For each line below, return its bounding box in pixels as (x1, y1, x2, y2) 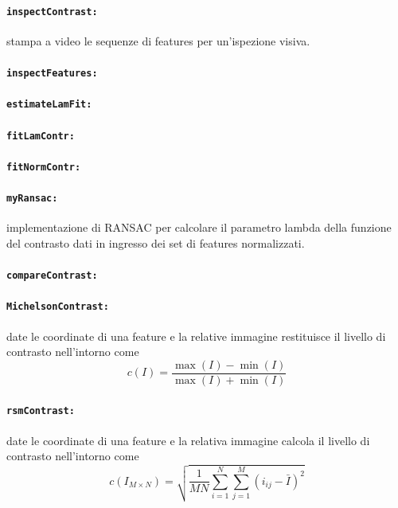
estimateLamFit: (6, 99, 92, 111)
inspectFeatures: (6, 68, 98, 80)
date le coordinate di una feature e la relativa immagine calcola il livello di (6, 432, 370, 448)
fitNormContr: (6, 161, 81, 173)
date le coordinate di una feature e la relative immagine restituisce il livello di (6, 327, 386, 344)
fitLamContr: (6, 130, 75, 142)
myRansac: (6, 193, 58, 205)
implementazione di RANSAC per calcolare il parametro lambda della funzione (6, 219, 392, 236)
